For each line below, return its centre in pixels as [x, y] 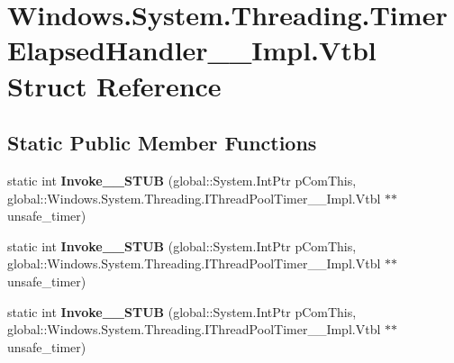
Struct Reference [114, 85]
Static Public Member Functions [162, 143]
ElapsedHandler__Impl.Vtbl [192, 50]
